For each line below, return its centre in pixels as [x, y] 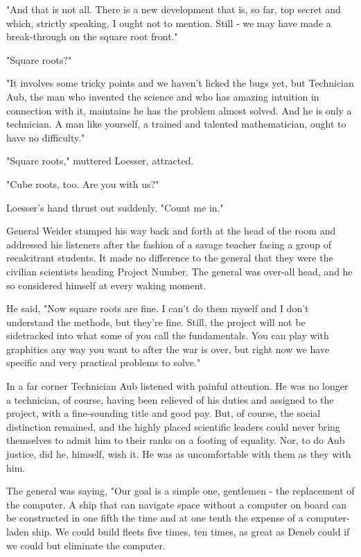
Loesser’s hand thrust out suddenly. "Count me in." [115, 207]
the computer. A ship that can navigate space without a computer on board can [177, 504]
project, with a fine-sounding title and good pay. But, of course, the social [164, 413]
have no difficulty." [46, 137]
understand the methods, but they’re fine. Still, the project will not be [156, 322]
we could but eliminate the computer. [86, 545]
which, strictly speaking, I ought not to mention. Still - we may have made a [169, 23]
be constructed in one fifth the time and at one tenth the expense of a [155, 518]
